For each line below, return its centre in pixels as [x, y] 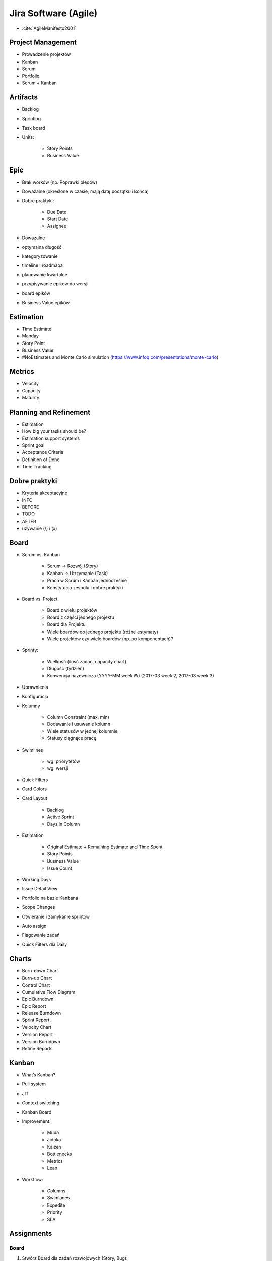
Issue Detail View [40, 889]
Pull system [34, 1084]
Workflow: [32, 1179]
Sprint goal [33, 445]
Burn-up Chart [37, 978]
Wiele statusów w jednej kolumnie [82, 731]
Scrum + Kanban [40, 83]
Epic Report [34, 1006]
